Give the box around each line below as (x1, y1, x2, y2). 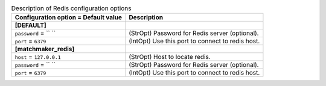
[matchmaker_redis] (14, 45, 75, 54)
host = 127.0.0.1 (14, 53, 62, 61)
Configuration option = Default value (14, 13, 123, 22)
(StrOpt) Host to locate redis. (129, 53, 211, 61)
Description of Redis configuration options (11, 4, 132, 13)
